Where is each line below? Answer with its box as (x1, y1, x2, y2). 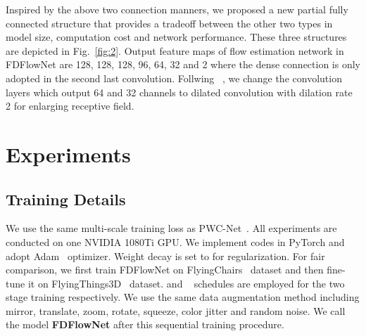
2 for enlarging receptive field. (6, 98, 134, 113)
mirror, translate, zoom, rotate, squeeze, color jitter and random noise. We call (6, 303, 346, 318)
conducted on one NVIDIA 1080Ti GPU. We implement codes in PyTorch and (6, 234, 345, 249)
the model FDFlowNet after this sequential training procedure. (6, 317, 284, 332)
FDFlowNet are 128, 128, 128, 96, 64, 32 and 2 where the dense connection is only (6, 57, 360, 72)
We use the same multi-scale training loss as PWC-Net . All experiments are (6, 221, 337, 235)
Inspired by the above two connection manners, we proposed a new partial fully (6, 2, 348, 16)
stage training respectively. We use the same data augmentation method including (6, 290, 360, 304)
